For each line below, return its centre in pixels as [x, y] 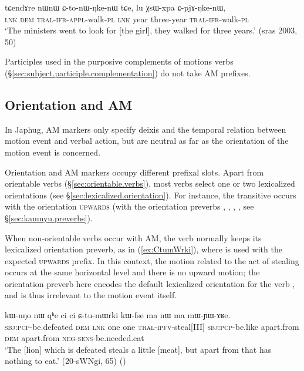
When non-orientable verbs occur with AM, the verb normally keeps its [133, 237]
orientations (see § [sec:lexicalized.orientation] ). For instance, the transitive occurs [151, 195]
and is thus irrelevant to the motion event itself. [91, 295]
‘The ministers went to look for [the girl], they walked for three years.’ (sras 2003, [151, 30]
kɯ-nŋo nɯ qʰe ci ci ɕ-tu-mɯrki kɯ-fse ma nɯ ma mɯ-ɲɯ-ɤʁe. [118, 315]
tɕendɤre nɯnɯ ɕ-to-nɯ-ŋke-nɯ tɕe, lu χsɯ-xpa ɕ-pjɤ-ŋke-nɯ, [115, 7]
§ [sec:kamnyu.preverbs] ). [49, 217]
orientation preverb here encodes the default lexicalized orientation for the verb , [150, 283]
